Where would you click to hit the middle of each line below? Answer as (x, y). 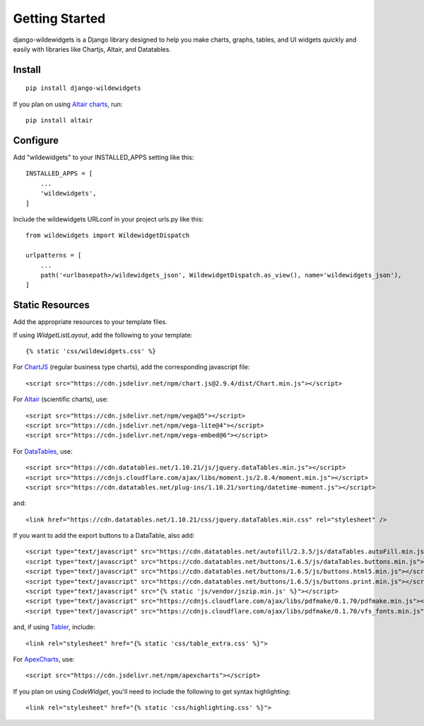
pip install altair (59, 121)
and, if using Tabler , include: (54, 627)
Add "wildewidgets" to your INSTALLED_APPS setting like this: (104, 157)
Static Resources (51, 305)
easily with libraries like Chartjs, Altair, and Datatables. (92, 49)
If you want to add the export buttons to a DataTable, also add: (104, 536)
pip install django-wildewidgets (83, 88)
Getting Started (59, 18)
